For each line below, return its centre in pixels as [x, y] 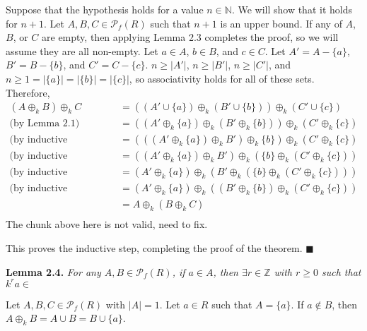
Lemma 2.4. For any [53, 271]
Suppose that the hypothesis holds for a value [105, 9]
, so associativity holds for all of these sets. [222, 78]
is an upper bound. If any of [281, 23]
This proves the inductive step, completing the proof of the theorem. [154, 248]
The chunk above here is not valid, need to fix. [107, 224]
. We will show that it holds [292, 9]
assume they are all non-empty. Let [82, 50]
